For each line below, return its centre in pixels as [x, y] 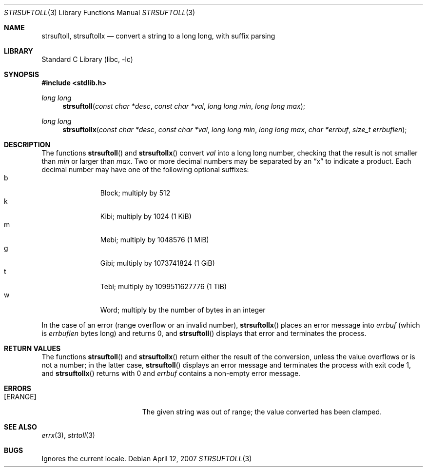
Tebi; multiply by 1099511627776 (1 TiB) [164, 286]
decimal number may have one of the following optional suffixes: [145, 169]
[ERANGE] [20, 397]
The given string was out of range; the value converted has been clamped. [262, 412]
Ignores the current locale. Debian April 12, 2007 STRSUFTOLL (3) [147, 459]
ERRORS [18, 388]
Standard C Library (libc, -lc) [87, 59]
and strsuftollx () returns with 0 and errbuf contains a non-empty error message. [171, 373]
